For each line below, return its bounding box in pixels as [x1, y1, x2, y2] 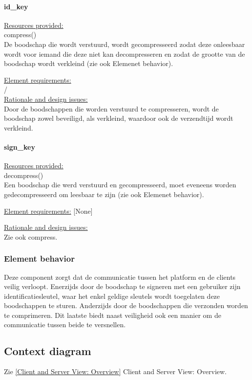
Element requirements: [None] [4, 205, 93, 216]
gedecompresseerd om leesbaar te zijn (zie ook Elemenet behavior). [4, 189, 204, 199]
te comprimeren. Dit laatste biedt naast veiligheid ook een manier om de [4, 310, 221, 320]
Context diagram [4, 343, 91, 358]
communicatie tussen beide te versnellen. [4, 319, 126, 330]
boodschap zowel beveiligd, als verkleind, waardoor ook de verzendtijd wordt [4, 113, 233, 123]
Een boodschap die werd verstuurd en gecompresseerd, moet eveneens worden [4, 179, 236, 190]
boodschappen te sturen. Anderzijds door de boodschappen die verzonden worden [4, 300, 248, 311]
